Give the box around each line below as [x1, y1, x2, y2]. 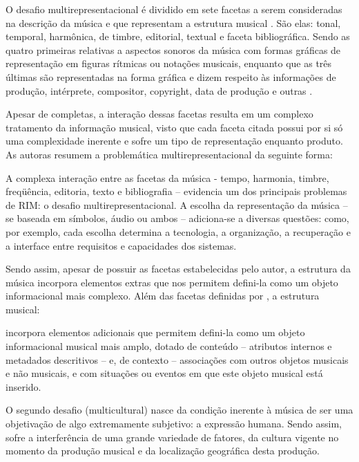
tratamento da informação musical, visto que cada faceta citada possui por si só [6, 120, 343, 134]
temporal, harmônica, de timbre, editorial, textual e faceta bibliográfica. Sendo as [6, 29, 350, 44]
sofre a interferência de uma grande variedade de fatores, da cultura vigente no [6, 429, 339, 444]
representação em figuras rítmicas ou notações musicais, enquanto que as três [6, 56, 332, 71]
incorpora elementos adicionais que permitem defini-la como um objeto [6, 325, 305, 340]
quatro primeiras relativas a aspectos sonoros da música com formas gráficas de [6, 42, 341, 57]
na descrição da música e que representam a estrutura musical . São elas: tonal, [6, 15, 341, 30]
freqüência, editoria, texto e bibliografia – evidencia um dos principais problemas [6, 184, 347, 198]
